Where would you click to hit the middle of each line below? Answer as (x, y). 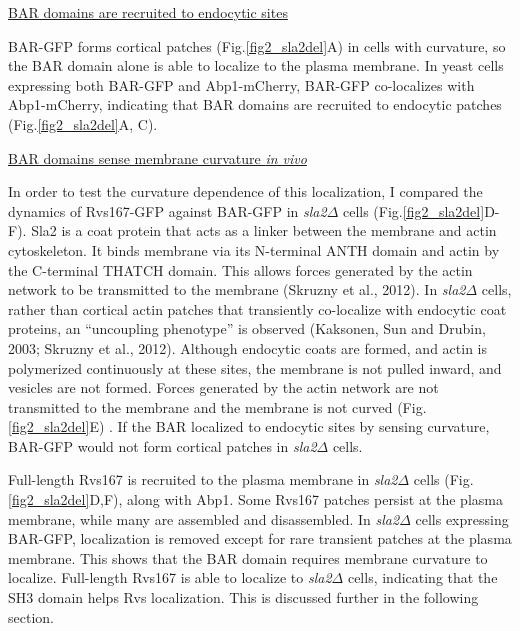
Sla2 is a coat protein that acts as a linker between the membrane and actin (264, 230)
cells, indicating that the (422, 577)
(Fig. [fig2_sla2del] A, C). (83, 123)
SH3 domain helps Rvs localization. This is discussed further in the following (243, 597)
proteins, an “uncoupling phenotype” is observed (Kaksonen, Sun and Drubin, (247, 328)
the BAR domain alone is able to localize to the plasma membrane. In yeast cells (256, 65)
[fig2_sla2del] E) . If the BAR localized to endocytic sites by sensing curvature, (249, 426)
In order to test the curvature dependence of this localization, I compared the (245, 191)
